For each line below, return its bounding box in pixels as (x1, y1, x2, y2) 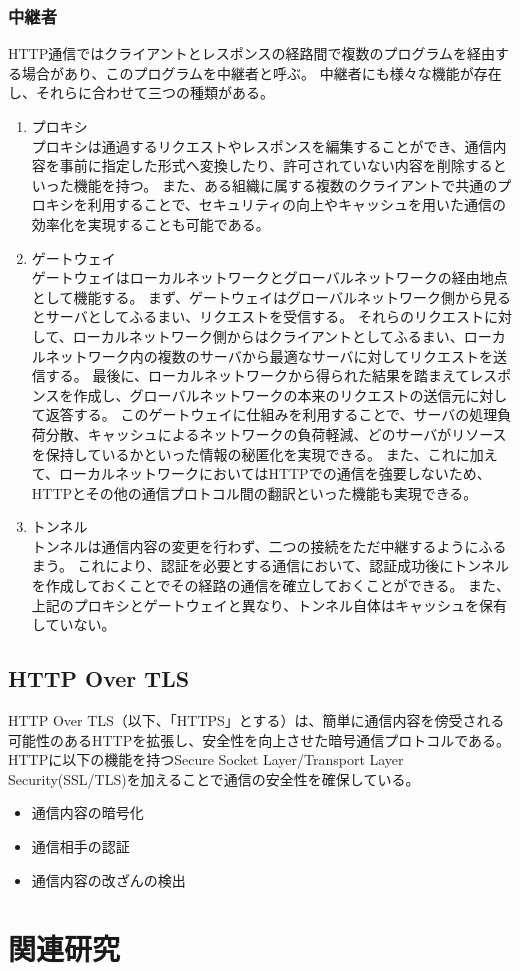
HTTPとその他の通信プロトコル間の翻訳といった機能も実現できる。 (31, 482, 478, 503)
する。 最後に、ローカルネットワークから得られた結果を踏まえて (45, 365, 470, 386)
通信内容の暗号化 (31, 802, 144, 823)
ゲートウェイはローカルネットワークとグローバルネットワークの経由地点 (31, 267, 508, 288)
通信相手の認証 (31, 836, 130, 857)
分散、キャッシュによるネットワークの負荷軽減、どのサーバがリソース (45, 423, 507, 444)
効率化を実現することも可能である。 (31, 213, 270, 234)
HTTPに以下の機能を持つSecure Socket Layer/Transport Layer (8, 749, 404, 770)
